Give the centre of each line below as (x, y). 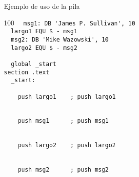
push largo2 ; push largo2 (67, 145)
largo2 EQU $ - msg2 (44, 48)
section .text (27, 72)
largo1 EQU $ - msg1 (44, 32)
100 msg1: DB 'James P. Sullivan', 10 (70, 22)
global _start (34, 64)
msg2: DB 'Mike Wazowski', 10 (60, 39)
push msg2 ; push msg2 (63, 170)
